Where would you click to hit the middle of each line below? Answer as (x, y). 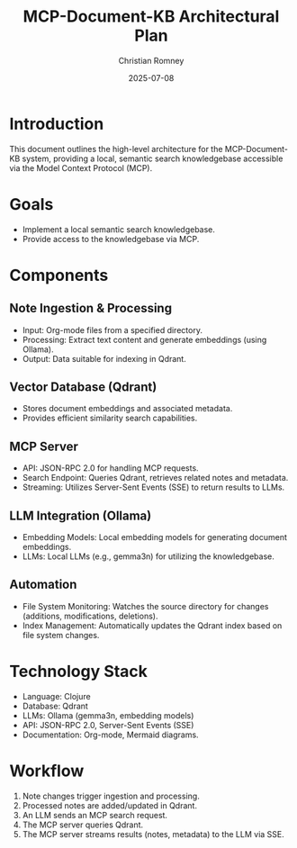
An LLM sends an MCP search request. (95, 815)
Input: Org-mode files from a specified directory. (112, 329)
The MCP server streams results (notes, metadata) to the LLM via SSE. (153, 834)
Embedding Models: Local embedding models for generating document (155, 537)
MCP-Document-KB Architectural (151, 17)
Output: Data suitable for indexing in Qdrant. (104, 358)
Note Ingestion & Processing (91, 308)
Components (59, 275)
